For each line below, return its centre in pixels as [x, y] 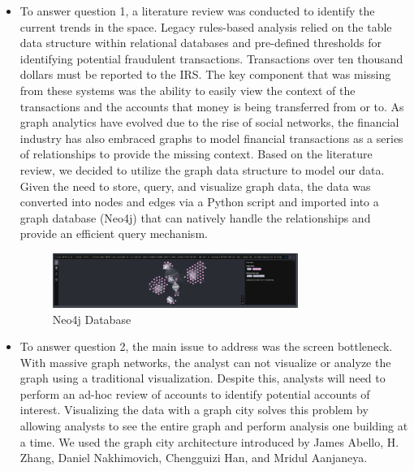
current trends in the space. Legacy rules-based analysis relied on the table [206, 26]
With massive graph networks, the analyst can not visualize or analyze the [205, 362]
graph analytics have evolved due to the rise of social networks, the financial [209, 122]
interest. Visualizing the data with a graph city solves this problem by [194, 410]
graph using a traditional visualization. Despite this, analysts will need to [203, 378]
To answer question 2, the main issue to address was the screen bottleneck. [206, 346]
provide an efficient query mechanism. [114, 233]
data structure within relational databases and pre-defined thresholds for [201, 43]
